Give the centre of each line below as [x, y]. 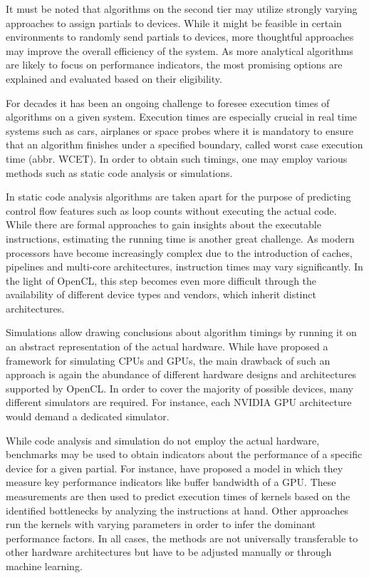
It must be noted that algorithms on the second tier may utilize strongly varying [182, 9]
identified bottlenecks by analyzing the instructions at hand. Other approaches [177, 510]
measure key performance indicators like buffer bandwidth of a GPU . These [171, 482]
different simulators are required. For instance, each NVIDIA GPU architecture [179, 402]
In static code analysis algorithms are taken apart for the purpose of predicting [178, 197]
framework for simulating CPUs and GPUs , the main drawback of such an [168, 360]
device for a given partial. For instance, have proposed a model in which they [175, 468]
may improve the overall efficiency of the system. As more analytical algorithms [180, 50]
